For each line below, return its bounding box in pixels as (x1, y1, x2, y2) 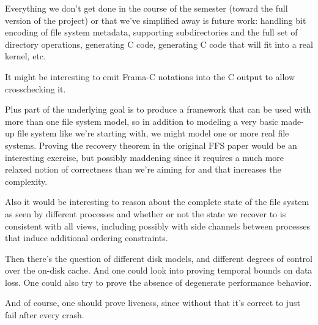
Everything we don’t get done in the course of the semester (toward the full (5, 2, 288, 14)
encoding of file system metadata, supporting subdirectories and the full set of (5, 26, 298, 39)
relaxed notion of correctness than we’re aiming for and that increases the (5, 163, 281, 176)
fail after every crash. (5, 308, 84, 321)
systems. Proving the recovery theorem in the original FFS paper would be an (5, 138, 297, 151)
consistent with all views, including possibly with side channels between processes (5, 219, 310, 232)
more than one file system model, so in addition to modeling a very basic (5, 114, 278, 127)
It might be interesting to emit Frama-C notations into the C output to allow (5, 70, 295, 83)
